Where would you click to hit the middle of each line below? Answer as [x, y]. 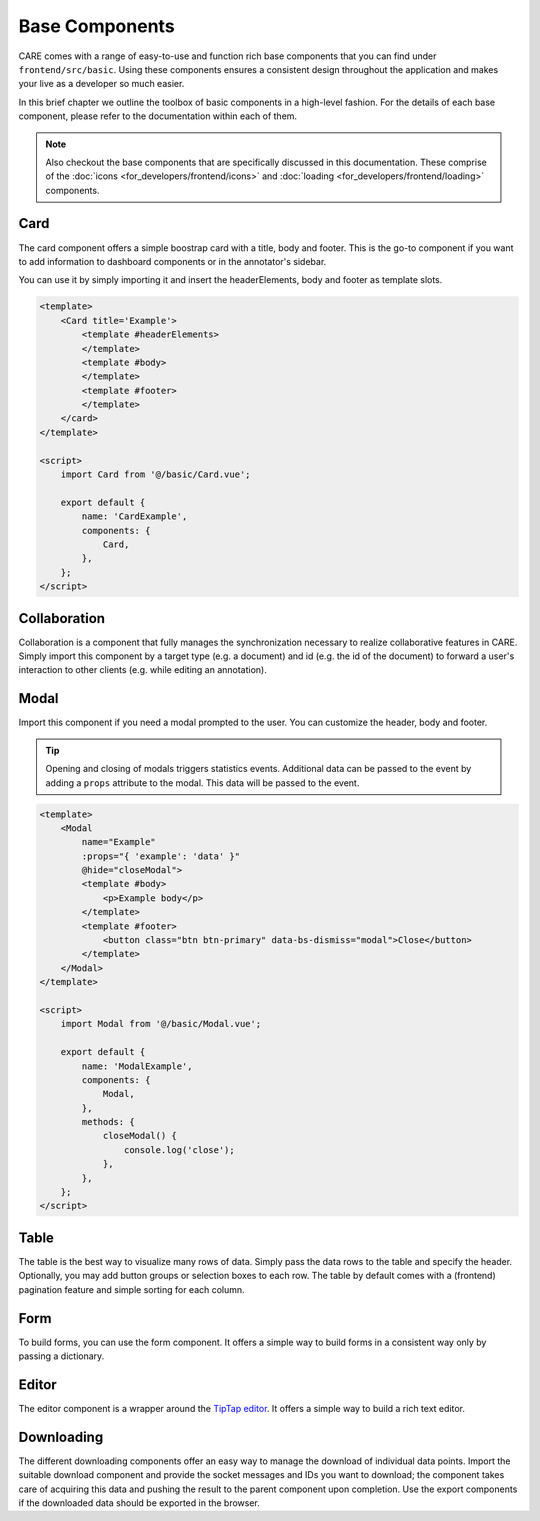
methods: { [108, 1122]
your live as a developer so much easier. [101, 84]
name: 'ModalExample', [137, 1066]
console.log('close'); [179, 1149]
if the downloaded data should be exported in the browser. [139, 1503]
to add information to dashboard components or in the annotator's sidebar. [172, 261]
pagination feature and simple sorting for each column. [131, 1289]
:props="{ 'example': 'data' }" [160, 856]
